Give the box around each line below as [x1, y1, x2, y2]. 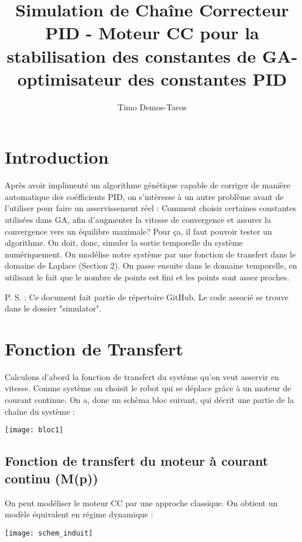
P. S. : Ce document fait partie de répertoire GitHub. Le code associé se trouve [5, 290, 289, 303]
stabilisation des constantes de [6, 43, 256, 67]
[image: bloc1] [5, 426, 64, 435]
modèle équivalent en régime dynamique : [5, 508, 153, 520]
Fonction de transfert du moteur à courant [5, 452, 269, 470]
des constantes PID [128, 66, 287, 90]
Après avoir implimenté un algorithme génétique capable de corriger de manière [5, 179, 290, 191]
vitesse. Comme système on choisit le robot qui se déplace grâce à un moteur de [5, 382, 291, 394]
